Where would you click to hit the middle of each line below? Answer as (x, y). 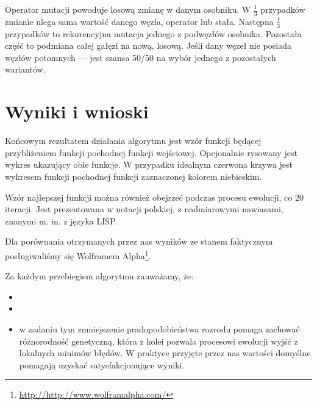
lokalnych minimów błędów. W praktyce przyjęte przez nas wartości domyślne (165, 353)
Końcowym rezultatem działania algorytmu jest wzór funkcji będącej (133, 141)
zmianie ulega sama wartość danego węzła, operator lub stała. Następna (139, 21)
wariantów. (25, 69)
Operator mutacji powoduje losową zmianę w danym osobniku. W (128, 9)
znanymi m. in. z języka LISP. (61, 220)
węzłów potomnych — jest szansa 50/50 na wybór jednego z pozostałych (141, 57)
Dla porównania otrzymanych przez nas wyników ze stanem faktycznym (139, 241)
